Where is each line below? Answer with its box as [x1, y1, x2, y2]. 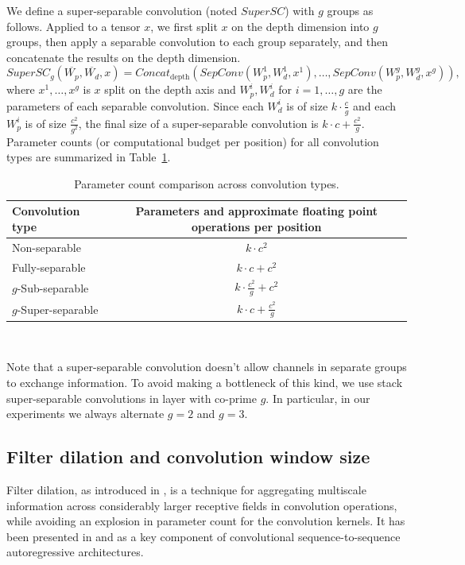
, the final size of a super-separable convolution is [78, 114, 319, 131]
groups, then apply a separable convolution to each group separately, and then [6, 33, 388, 50]
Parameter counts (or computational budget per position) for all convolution [6, 133, 379, 149]
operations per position [192, 218, 322, 234]
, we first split [150, 17, 218, 34]
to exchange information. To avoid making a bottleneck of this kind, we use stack [6, 374, 403, 391]
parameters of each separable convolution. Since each [6, 97, 264, 114]
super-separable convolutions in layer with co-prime [6, 389, 257, 406]
